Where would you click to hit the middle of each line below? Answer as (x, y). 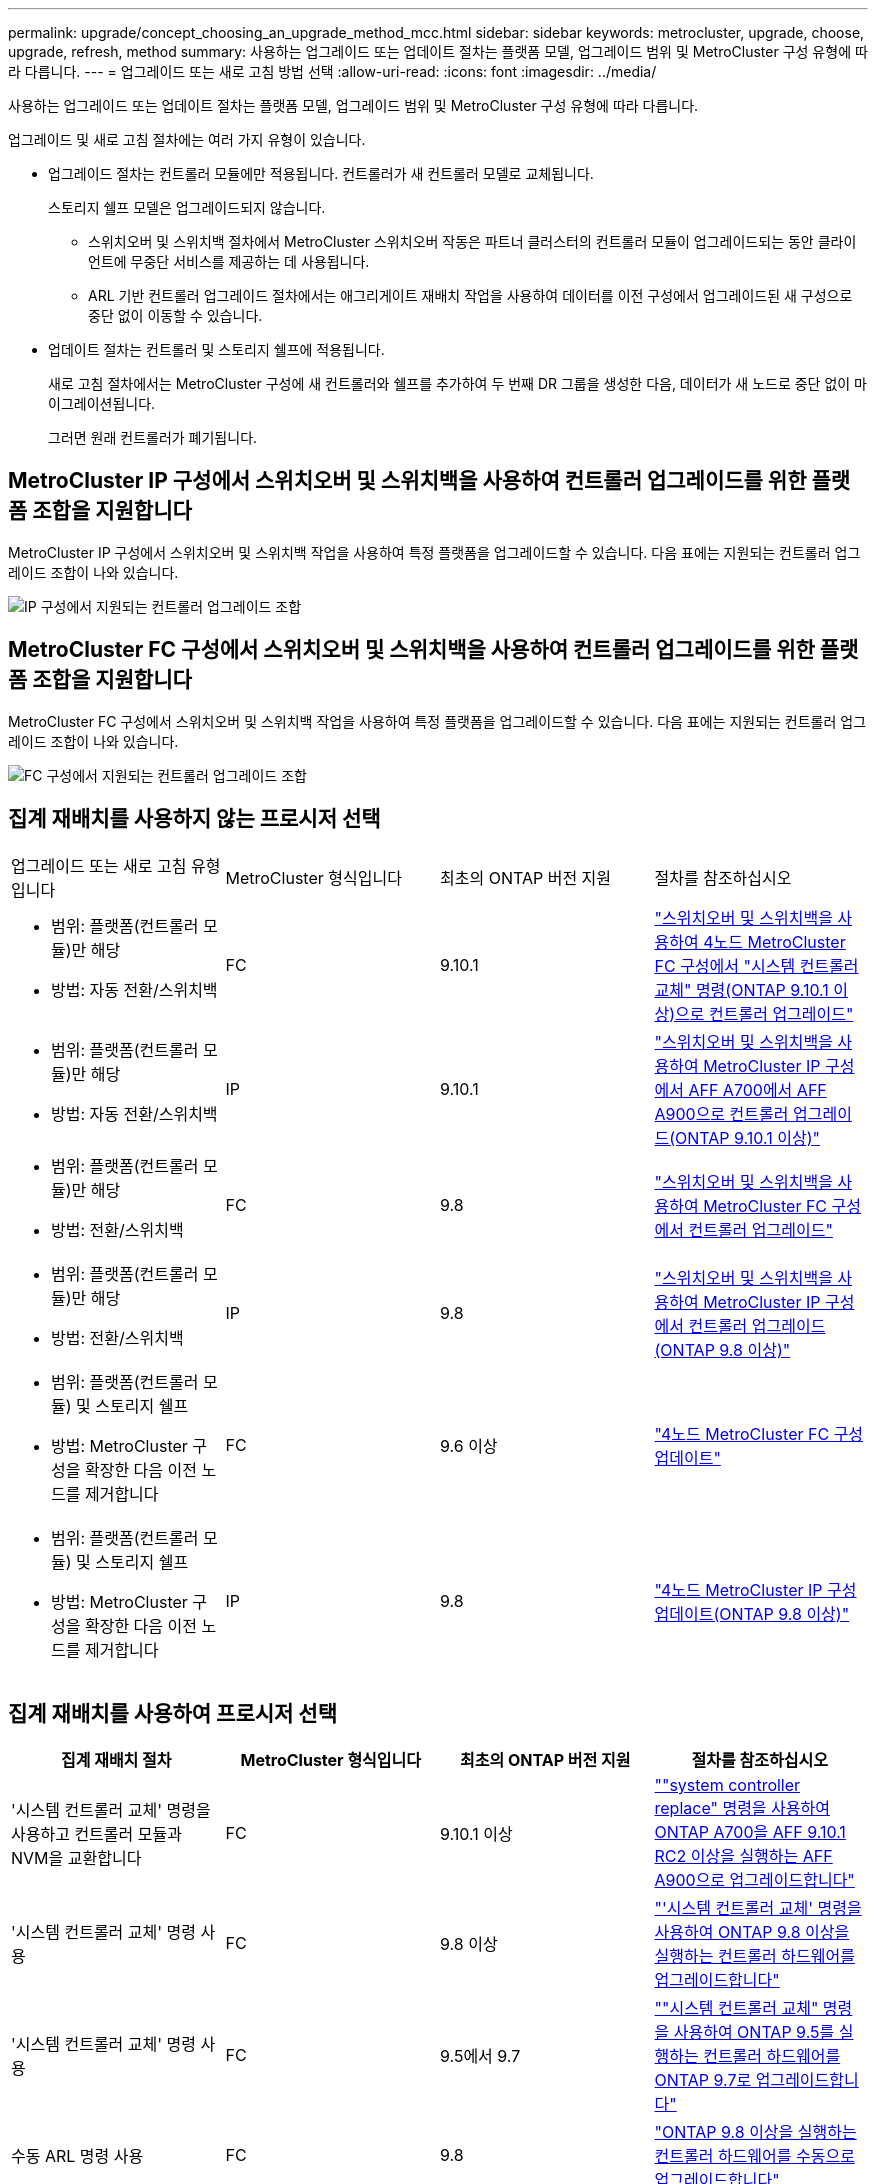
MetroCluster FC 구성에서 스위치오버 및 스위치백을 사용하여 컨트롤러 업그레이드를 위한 (411, 650)
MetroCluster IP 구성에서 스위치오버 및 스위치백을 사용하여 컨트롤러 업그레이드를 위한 (407, 481)
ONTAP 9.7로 (703, 2080)
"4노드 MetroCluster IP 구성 (755, 1589)
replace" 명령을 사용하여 (742, 1808)
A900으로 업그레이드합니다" (754, 1880)
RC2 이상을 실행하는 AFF (743, 1856)
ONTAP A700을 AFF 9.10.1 (750, 1832)
